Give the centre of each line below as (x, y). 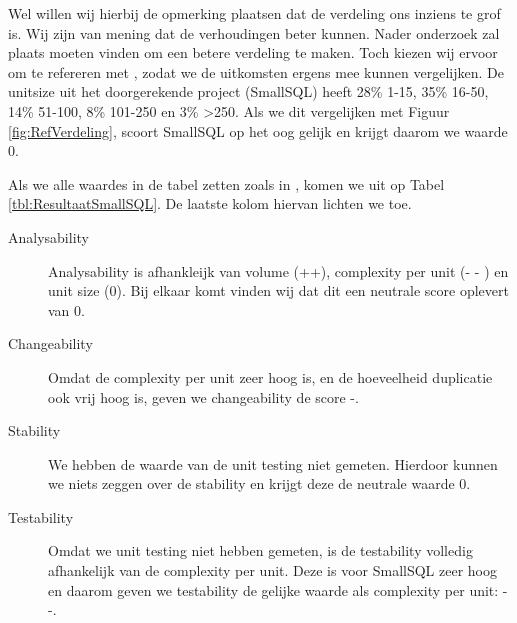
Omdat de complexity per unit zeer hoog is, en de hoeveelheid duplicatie (270, 376)
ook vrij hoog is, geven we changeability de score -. (203, 396)
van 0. (66, 309)
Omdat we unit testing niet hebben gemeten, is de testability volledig (260, 550)
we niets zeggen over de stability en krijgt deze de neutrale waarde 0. (259, 483)
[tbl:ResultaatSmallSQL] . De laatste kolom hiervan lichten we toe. (210, 203)
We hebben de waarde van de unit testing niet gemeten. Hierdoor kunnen (273, 463)
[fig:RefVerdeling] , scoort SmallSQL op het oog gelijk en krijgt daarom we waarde (258, 130)
